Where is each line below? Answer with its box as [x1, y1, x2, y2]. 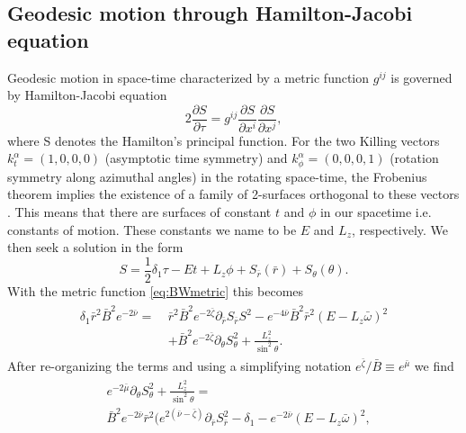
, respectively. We [351, 220, 449, 239]
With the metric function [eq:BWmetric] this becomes [7, 281, 304, 300]
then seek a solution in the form [7, 238, 184, 257]
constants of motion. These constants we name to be [7, 220, 297, 239]
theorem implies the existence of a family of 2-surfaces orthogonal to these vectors [7, 185, 460, 203]
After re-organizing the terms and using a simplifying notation [7, 356, 352, 374]
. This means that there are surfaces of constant [7, 202, 272, 221]
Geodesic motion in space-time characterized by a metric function [7, 68, 370, 86]
